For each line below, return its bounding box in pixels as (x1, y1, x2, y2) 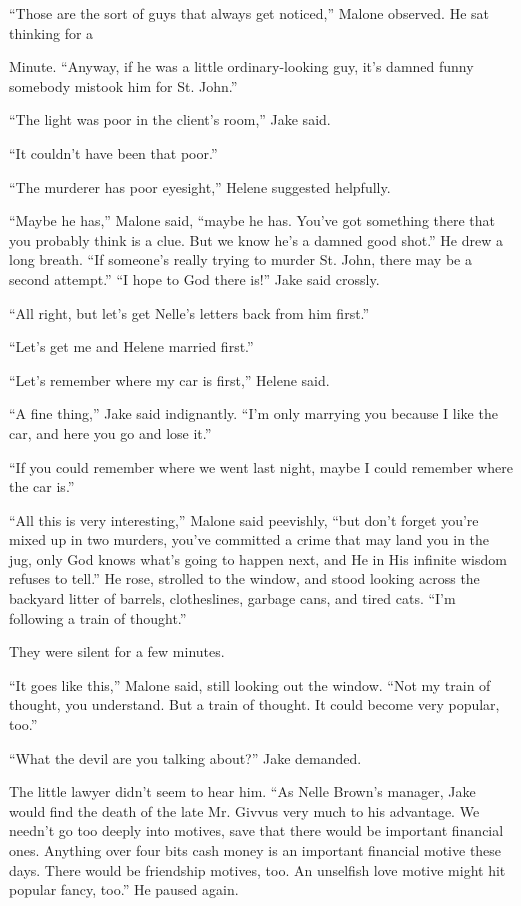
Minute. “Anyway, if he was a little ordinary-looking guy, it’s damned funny (9, 56, 474, 77)
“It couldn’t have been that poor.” (9, 142, 218, 163)
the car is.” (9, 476, 75, 497)
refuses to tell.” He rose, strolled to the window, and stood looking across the (9, 568, 480, 589)
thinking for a (9, 22, 94, 43)
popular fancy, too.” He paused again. (9, 879, 239, 900)
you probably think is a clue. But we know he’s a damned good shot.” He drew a (9, 229, 503, 250)
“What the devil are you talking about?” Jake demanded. (9, 747, 362, 768)
